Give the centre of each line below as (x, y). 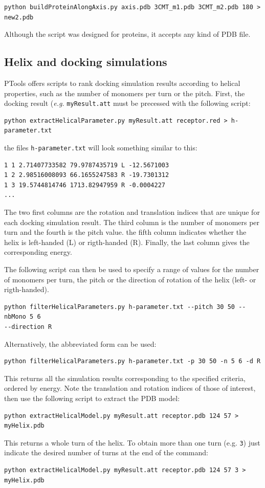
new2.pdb (19, 17)
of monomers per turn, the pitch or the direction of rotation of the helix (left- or (130, 279)
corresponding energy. (38, 252)
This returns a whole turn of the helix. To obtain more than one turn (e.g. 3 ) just (132, 442)
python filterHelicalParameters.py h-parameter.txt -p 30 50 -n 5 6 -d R (132, 361)
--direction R (28, 327)
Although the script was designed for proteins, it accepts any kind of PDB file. (127, 34)
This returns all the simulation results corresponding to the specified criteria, (125, 378)
